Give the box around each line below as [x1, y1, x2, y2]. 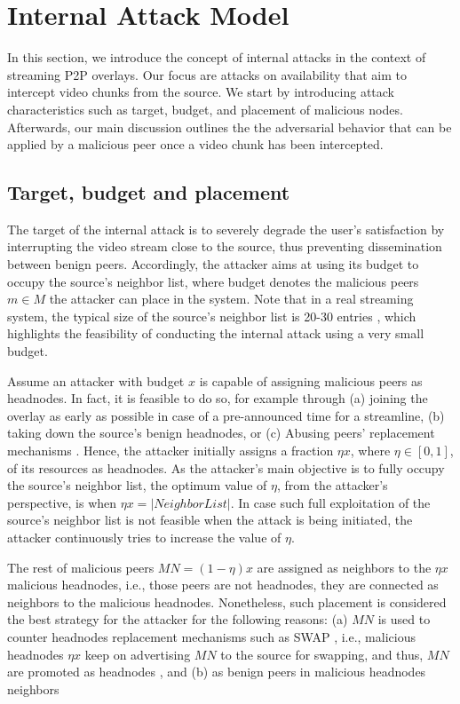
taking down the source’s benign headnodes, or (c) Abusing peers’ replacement [7, 423, 435, 442]
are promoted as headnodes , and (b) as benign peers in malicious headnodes [7, 662, 426, 681]
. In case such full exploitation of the [230, 493, 431, 511]
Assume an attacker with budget [7, 371, 185, 390]
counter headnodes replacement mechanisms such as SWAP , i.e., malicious [7, 627, 416, 645]
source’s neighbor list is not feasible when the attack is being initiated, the [7, 510, 413, 529]
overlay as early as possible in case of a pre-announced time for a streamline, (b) [7, 406, 445, 424]
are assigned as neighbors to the [257, 558, 432, 576]
